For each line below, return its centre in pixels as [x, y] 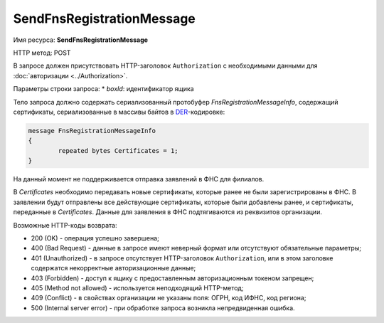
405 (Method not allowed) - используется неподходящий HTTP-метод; [137, 287]
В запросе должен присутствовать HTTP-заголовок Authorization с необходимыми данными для [165, 66]
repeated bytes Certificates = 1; [118, 150]
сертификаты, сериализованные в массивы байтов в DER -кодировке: [119, 112]
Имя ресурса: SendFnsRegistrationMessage [81, 40]
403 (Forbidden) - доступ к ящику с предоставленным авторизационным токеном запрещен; [172, 278]
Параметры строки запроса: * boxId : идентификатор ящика [104, 89]
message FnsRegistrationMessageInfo [92, 131]
